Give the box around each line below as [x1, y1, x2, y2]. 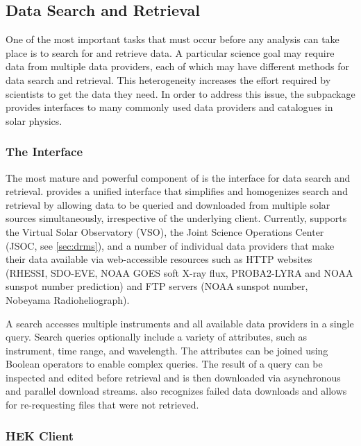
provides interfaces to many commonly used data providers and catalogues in [6, 100, 333, 114]
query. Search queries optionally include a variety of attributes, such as [6, 329, 308, 344]
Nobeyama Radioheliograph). [6, 292, 130, 307]
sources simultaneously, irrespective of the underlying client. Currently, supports [6, 211, 347, 225]
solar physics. [6, 113, 62, 128]
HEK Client [6, 427, 74, 444]
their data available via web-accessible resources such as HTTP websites [6, 252, 312, 266]
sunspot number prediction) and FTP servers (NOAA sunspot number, [6, 279, 308, 293]
